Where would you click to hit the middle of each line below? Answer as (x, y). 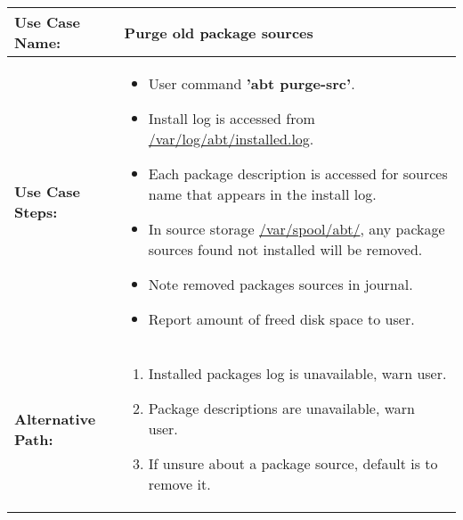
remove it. (179, 484)
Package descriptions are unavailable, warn (281, 408)
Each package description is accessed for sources (298, 173)
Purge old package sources (219, 32)
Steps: (36, 211)
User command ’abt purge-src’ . (252, 83)
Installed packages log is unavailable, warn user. (297, 373)
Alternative (55, 418)
